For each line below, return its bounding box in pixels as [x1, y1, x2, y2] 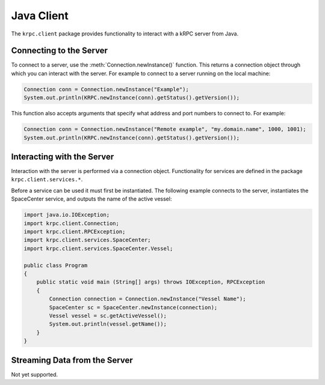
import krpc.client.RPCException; [23, 228, 126, 235]
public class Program [23, 262, 88, 268]
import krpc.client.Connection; [23, 220, 120, 226]
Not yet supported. [11, 371, 58, 378]
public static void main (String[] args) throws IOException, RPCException [36, 279, 265, 285]
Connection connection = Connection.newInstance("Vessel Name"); [49, 296, 246, 303]
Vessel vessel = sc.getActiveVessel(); [49, 312, 167, 319]
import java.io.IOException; [23, 211, 110, 219]
